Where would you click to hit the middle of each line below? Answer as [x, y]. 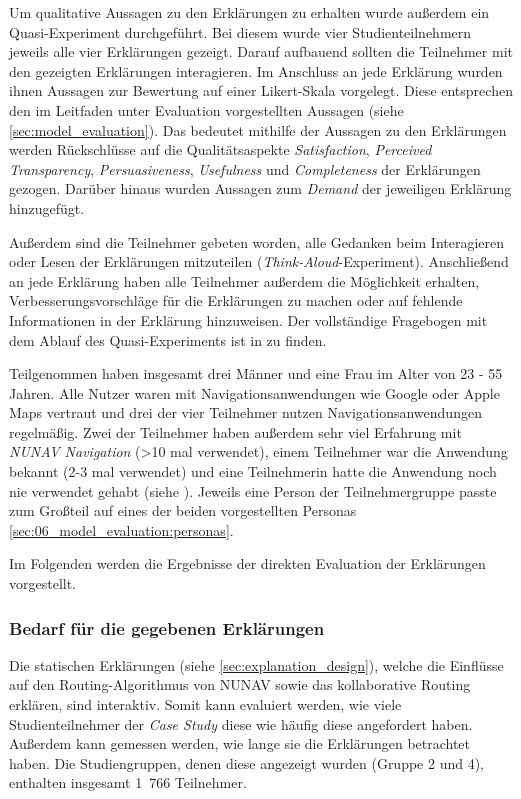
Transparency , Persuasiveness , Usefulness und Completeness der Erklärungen [245, 168]
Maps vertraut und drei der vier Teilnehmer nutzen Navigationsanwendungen [245, 412]
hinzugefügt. [47, 207]
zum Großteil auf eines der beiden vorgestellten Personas [183, 510]
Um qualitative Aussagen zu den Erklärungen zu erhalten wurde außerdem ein [249, 12]
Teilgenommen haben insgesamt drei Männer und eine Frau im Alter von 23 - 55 [256, 373]
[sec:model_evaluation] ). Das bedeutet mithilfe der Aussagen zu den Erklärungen [258, 129]
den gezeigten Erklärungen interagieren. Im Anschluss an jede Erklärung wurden [256, 70]
